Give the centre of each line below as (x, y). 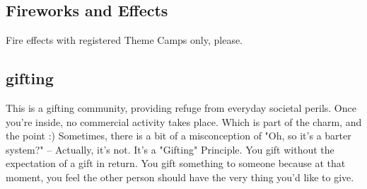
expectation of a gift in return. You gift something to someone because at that (176, 163)
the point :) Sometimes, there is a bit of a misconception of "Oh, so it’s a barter (179, 136)
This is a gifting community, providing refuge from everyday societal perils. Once (181, 108)
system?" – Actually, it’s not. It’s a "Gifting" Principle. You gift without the (170, 149)
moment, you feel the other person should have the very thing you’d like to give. (180, 177)
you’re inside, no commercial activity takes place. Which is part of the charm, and (184, 121)
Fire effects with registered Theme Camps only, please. (124, 40)
